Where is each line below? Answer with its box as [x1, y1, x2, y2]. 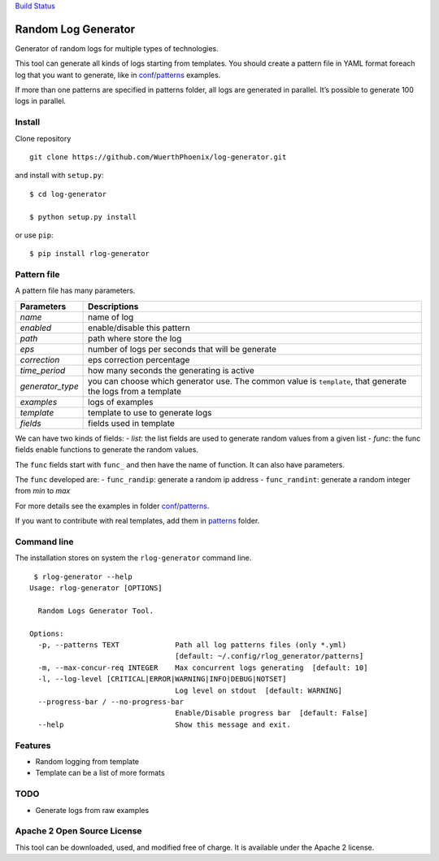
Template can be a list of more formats [35, 768, 166, 778]
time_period [20, 364, 66, 376]
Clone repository [15, 133, 72, 143]
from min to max [15, 486, 71, 496]
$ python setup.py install [29, 212, 137, 221]
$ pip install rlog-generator [29, 249, 150, 259]
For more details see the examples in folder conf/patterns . [15, 501, 210, 511]
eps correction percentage [88, 354, 190, 365]
